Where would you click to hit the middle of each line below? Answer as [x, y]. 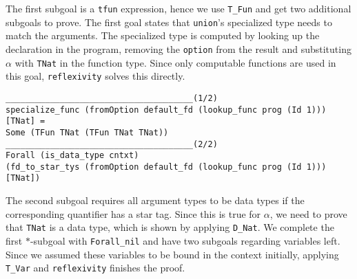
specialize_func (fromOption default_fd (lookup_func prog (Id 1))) [166, 110]
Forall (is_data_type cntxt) [72, 156]
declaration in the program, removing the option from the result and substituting [178, 48]
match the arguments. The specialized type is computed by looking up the [163, 35]
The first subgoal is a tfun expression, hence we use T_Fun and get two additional [178, 8]
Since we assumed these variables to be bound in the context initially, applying [172, 254]
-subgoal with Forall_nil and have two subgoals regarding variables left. [185, 240]
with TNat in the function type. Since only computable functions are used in [175, 62]
